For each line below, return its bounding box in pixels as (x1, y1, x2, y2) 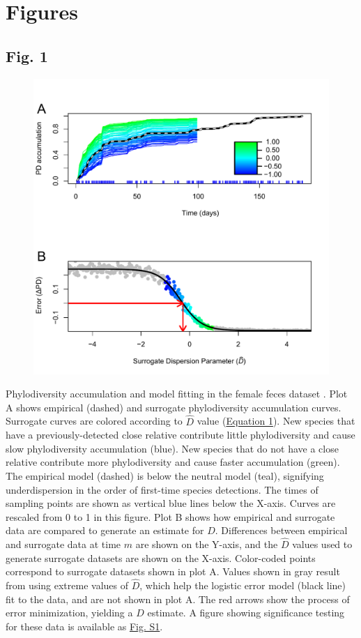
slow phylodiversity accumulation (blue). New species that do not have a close (6, 441, 339, 455)
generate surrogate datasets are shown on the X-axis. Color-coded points (6, 550, 316, 565)
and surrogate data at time (6, 537, 121, 552)
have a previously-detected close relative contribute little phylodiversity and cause (6, 427, 355, 442)
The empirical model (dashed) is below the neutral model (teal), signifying (6, 468, 324, 483)
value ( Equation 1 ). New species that (197, 413, 355, 428)
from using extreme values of (6, 578, 128, 593)
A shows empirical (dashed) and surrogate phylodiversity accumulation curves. (6, 400, 341, 414)
